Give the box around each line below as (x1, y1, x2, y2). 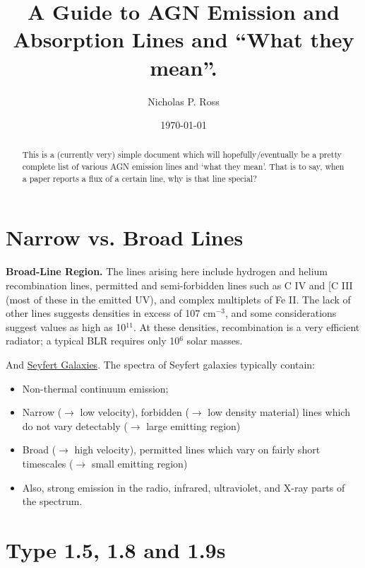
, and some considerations (225, 306, 337, 320)
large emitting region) (146, 418, 241, 433)
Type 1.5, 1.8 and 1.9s (6, 535, 226, 564)
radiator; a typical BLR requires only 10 (6, 333, 180, 348)
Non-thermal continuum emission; (22, 381, 169, 395)
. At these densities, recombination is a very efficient (133, 319, 360, 334)
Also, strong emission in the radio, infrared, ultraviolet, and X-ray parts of (22, 480, 345, 494)
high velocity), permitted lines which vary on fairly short (74, 442, 321, 457)
